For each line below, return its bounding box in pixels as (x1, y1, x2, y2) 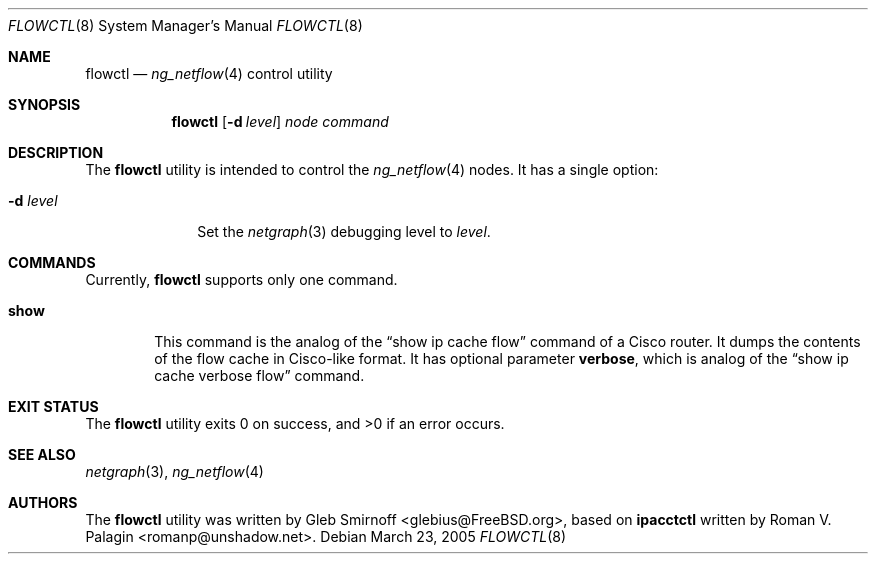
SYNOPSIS (8, 96, 81, 113)
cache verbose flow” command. (154, 367, 365, 384)
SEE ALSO (8, 446, 76, 463)
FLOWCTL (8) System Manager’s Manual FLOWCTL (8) (8, 17, 363, 34)
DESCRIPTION (8, 144, 104, 161)
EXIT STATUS (8, 398, 99, 415)
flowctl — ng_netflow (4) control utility (85, 65, 333, 82)
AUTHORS (8, 494, 78, 511)
